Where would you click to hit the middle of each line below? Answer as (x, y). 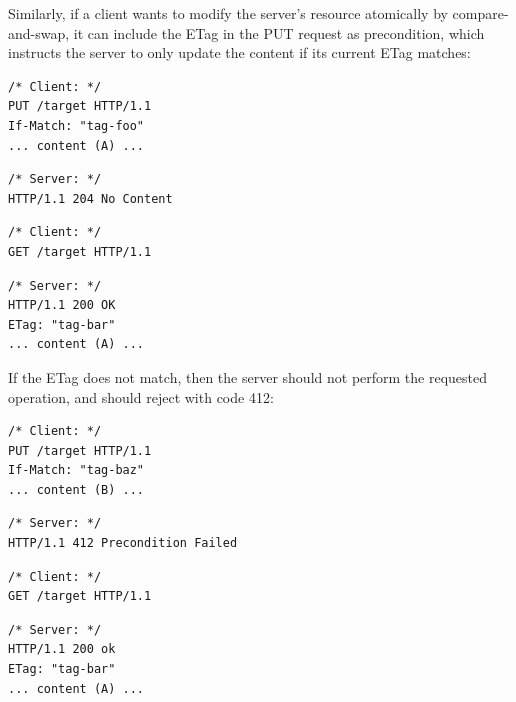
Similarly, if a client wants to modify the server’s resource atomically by (228, 13)
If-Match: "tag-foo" (76, 125)
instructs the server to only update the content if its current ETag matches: (239, 52)
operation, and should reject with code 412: (141, 396)
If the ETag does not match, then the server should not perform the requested (248, 376)
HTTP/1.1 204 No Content (90, 198)
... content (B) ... (76, 489)
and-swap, (39, 32)
